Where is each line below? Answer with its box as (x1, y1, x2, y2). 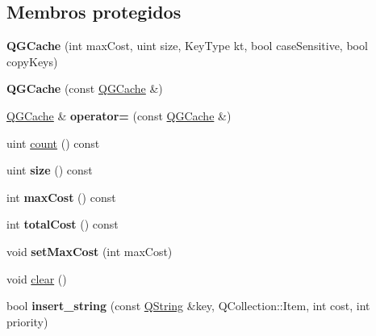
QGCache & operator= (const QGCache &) (6, 107, 232, 124)
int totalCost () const (6, 216, 119, 233)
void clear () (6, 270, 67, 287)
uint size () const (6, 162, 93, 178)
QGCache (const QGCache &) (6, 80, 163, 97)
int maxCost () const (6, 188, 116, 205)
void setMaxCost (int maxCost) (6, 242, 173, 259)
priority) (6, 313, 48, 330)
